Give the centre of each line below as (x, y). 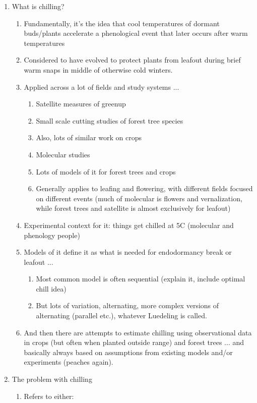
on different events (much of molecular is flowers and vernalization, (139, 198)
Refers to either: (49, 396)
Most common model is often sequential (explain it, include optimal (141, 279)
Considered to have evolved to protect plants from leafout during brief (132, 60)
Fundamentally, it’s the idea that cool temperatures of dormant (122, 23)
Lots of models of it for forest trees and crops (106, 171)
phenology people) (52, 235)
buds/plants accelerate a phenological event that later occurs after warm (136, 33)
